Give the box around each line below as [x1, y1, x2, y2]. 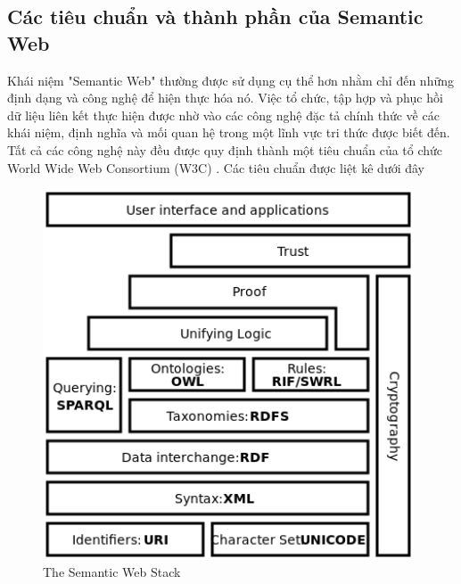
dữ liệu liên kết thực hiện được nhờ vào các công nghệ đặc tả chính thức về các [7, 105, 440, 124]
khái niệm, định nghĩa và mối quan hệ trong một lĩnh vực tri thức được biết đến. [7, 123, 450, 142]
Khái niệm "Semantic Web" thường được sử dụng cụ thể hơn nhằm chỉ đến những [7, 70, 454, 89]
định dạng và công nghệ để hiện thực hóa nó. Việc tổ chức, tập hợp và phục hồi [7, 88, 443, 107]
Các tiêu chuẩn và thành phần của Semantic [7, 3, 424, 30]
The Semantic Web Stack [43, 563, 181, 581]
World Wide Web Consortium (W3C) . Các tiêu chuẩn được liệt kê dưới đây [7, 158, 425, 177]
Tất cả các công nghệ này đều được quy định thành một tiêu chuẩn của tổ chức [7, 140, 443, 159]
